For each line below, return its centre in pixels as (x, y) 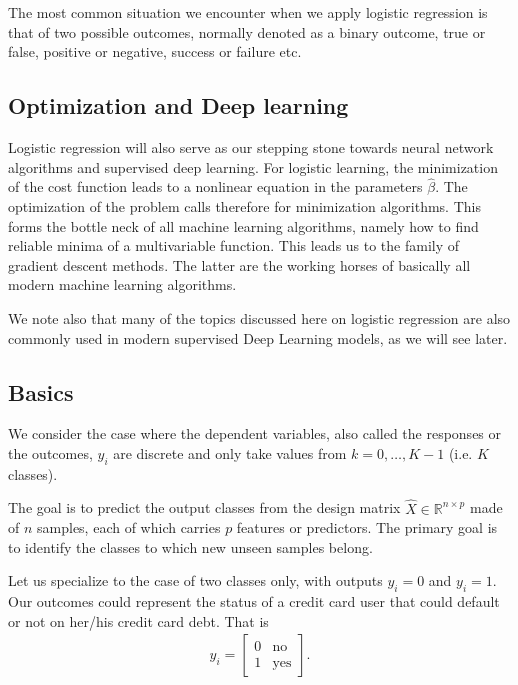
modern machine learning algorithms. (122, 284)
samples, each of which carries (129, 527)
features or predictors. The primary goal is (367, 527)
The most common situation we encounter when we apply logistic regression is (248, 12)
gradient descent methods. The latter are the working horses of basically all (239, 264)
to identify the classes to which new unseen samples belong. (190, 546)
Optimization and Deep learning (178, 105)
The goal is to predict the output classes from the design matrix (204, 507)
